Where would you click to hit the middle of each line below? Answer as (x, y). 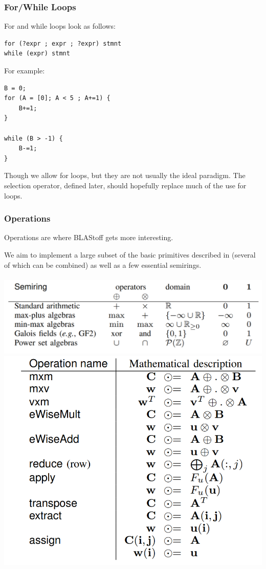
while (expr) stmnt (37, 54)
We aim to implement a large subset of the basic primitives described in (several (130, 254)
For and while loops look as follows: (60, 26)
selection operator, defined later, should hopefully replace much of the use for (125, 185)
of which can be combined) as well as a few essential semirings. (103, 264)
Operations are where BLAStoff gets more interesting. (89, 237)
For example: (25, 70)
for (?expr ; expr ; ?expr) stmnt (63, 43)
